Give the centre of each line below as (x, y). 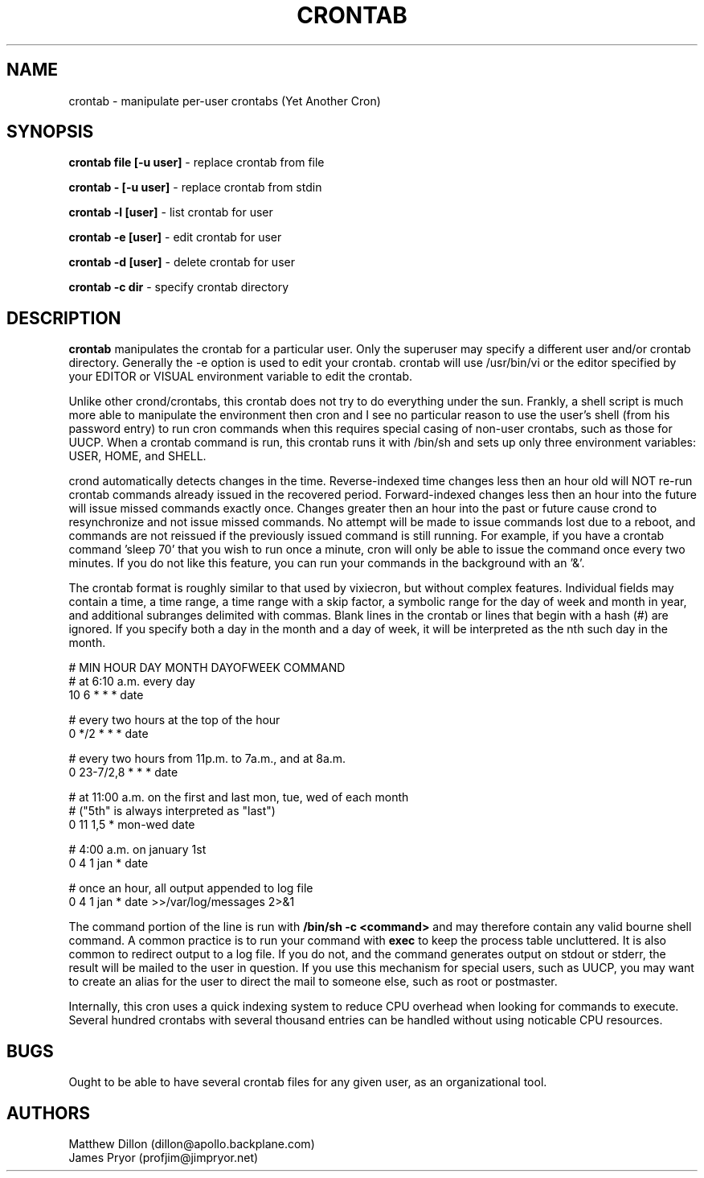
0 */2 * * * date (108, 734)
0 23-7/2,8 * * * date (123, 772)
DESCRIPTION (64, 318)
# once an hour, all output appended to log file (191, 888)
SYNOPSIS (50, 132)
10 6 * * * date (106, 695)
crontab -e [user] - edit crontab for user (175, 237)
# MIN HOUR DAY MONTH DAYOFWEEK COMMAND (207, 668)
